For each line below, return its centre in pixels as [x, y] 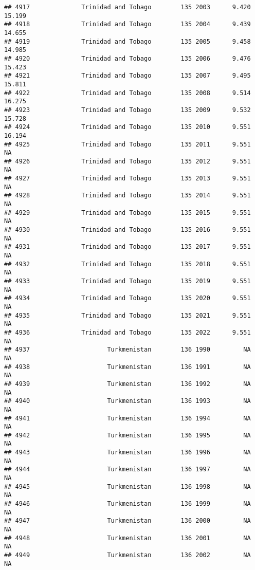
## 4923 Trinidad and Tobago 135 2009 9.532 [128, 110]
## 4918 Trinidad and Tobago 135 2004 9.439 [128, 24]
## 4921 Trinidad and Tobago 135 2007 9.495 [128, 76]
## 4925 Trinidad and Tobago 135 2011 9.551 [128, 144]
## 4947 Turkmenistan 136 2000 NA [128, 521]
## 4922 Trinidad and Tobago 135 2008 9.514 [128, 93]
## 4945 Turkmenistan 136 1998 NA [128, 486]
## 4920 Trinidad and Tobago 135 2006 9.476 [128, 58]
